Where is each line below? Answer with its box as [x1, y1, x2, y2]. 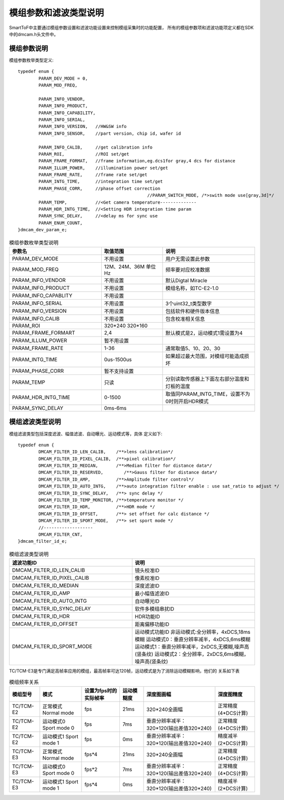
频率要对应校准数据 [165, 266, 210, 273]
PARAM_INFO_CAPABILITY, [38, 110, 96, 116]
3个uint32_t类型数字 [165, 300, 212, 307]
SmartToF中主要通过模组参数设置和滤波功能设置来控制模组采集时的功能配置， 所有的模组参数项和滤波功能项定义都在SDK [9, 25, 254, 31]
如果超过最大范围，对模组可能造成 [165, 352, 245, 359]
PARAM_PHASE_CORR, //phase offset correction [38, 185, 161, 191]
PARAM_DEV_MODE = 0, [38, 75, 88, 81]
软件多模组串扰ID [135, 606, 174, 613]
